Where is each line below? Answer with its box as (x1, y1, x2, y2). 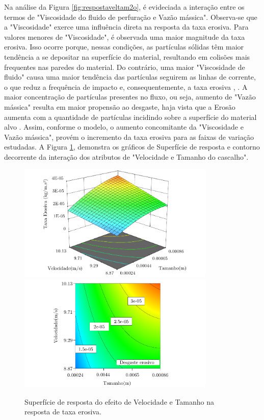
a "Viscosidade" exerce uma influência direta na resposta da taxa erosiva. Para (4, 21, 249, 32)
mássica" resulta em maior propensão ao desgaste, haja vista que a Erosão (4, 101, 235, 112)
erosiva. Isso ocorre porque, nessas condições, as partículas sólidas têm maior (4, 41, 244, 52)
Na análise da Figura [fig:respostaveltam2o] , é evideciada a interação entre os (4, 2, 245, 12)
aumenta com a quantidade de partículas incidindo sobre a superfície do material (4, 111, 257, 122)
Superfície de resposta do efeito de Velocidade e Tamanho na (24, 396, 215, 407)
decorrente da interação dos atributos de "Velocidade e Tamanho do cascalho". (4, 151, 249, 162)
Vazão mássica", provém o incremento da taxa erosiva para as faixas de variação (4, 131, 254, 142)
